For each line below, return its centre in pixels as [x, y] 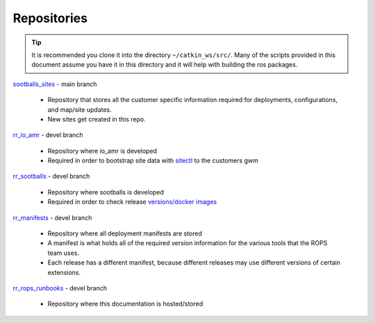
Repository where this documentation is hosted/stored [125, 304]
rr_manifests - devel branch [52, 217]
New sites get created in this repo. [97, 119]
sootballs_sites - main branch [55, 84]
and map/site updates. [80, 109]
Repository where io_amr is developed [102, 151]
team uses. [64, 253]
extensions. [64, 272]
